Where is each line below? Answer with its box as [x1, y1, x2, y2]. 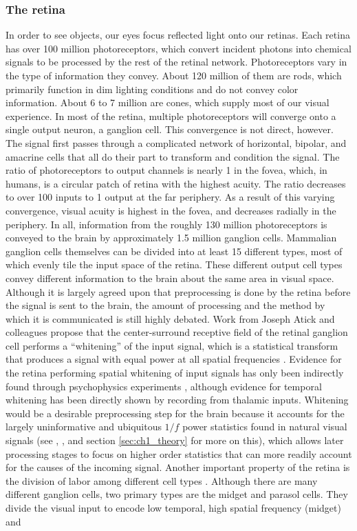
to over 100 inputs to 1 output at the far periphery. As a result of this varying [6, 190, 335, 204]
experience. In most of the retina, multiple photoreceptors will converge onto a [6, 108, 336, 123]
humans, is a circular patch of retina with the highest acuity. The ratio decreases [6, 176, 346, 190]
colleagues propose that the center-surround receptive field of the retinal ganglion [6, 325, 348, 339]
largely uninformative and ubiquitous [6, 419, 162, 434]
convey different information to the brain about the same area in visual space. [6, 270, 334, 285]
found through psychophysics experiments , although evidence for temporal [6, 379, 322, 393]
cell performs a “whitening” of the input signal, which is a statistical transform [6, 338, 338, 352]
